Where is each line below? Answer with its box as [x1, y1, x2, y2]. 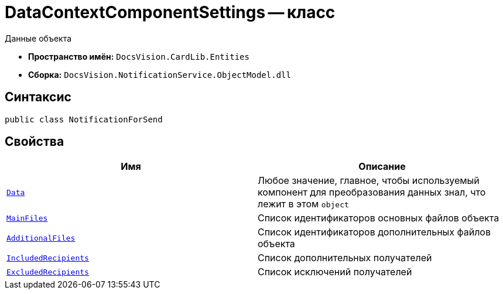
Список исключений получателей [258, 266, 412, 278]
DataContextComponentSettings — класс [5, 2, 336, 22]
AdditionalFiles [6, 233, 76, 242]
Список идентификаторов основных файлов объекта [258, 212, 499, 224]
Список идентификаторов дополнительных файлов [258, 226, 491, 238]
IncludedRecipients [6, 253, 89, 262]
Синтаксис [5, 90, 71, 105]
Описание [358, 160, 406, 173]
